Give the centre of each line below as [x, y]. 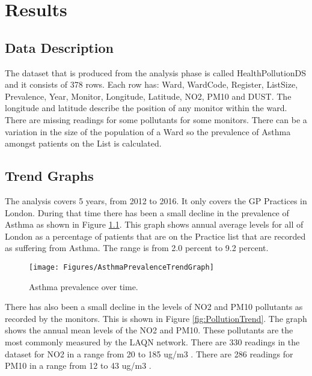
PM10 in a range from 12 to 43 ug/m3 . [78, 365]
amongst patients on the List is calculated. [83, 143]
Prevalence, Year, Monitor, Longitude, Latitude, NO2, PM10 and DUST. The [148, 96]
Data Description [59, 47]
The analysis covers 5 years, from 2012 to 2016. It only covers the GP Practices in [156, 200]
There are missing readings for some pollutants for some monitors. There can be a [156, 119]
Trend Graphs [49, 176]
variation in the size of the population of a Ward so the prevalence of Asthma [148, 131]
